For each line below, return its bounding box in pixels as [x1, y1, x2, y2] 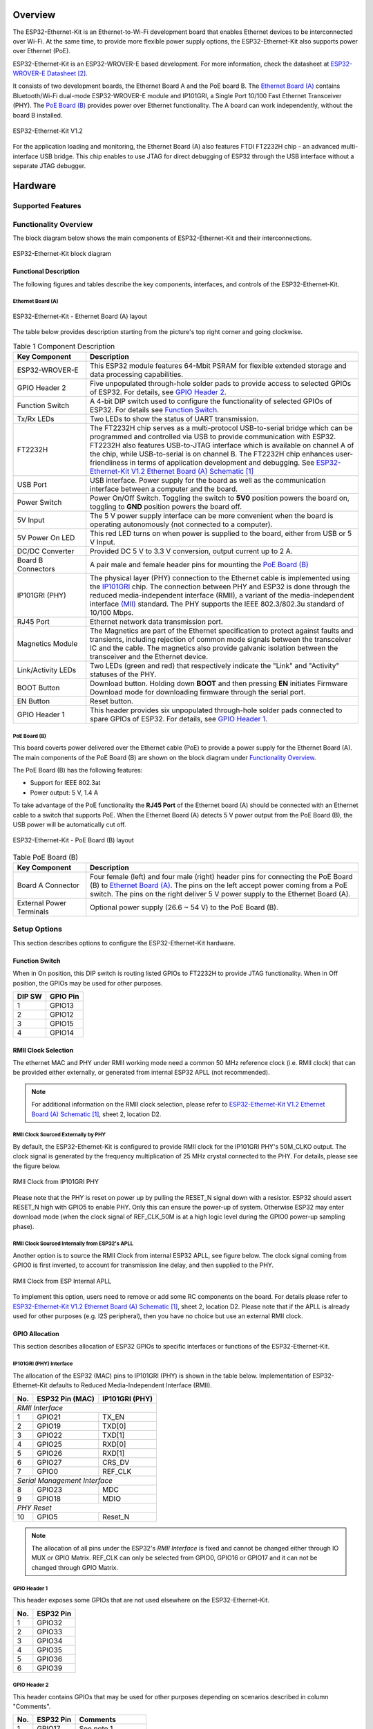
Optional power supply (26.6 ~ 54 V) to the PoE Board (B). [90, 903, 279, 912]
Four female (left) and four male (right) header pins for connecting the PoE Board [90, 872, 353, 882]
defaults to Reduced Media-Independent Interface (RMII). [48, 1381, 212, 1389]
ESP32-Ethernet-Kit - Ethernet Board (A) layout [12, 312, 148, 321]
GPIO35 [37, 1645, 62, 1654]
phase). [12, 1222, 35, 1230]
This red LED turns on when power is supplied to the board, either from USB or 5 [90, 529, 352, 539]
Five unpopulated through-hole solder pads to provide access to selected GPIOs [90, 379, 352, 389]
